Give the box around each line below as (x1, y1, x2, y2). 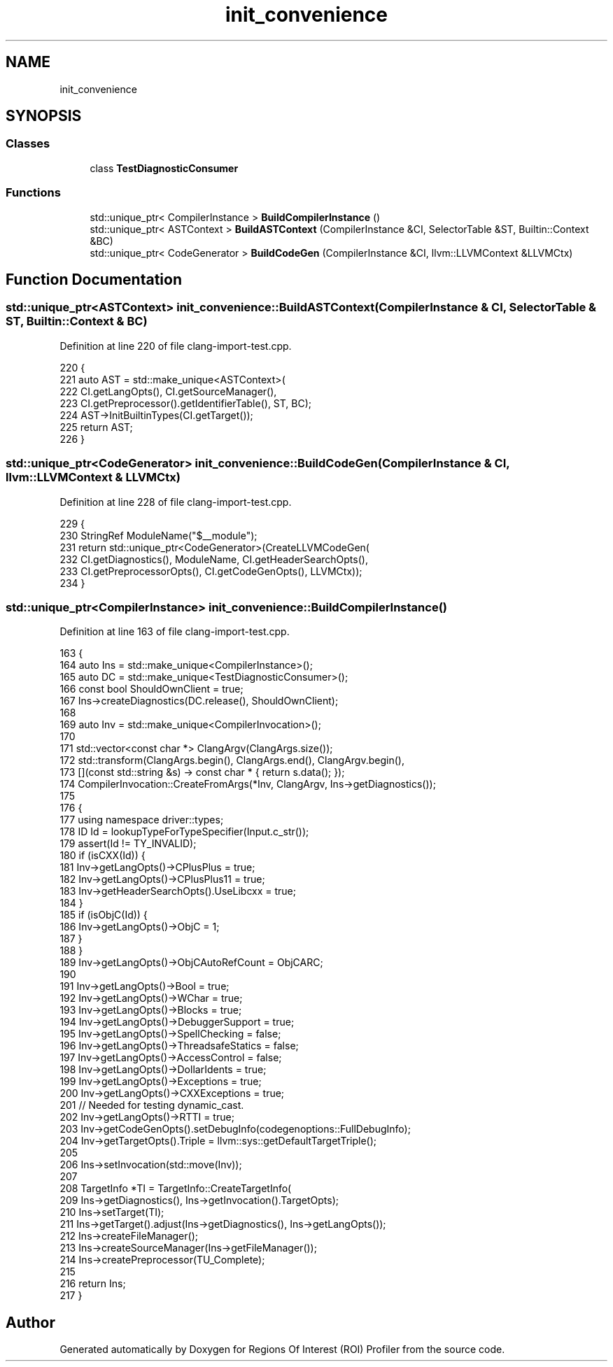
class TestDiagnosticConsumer (90, 162, 239, 174)
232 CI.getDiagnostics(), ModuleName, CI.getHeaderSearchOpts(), (59, 553, 368, 565)
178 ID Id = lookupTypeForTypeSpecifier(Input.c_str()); (59, 826, 309, 838)
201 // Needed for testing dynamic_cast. (59, 1099, 244, 1112)
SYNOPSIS (6, 107, 82, 125)
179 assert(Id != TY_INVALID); (59, 837, 197, 850)
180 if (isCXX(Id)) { (59, 849, 146, 862)
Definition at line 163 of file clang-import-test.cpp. (59, 625, 290, 638)
